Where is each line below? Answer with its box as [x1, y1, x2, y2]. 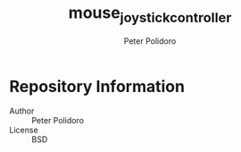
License [9, 124, 38, 136]
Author [9, 106, 35, 116]
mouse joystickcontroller [68, 3, 232, 26]
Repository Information [9, 76, 186, 97]
